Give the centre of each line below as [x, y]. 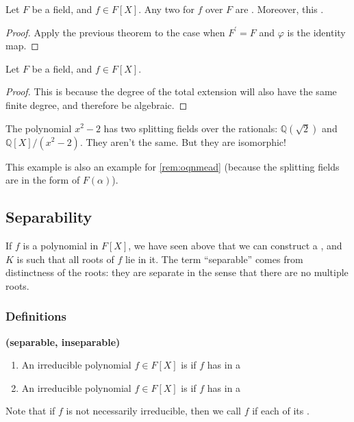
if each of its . [281, 411]
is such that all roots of [65, 259]
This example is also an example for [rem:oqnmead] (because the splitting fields [173, 166]
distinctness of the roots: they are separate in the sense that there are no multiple [177, 272]
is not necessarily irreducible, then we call [153, 411]
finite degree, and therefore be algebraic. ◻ [97, 104]
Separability [49, 217]
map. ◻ [22, 46]
